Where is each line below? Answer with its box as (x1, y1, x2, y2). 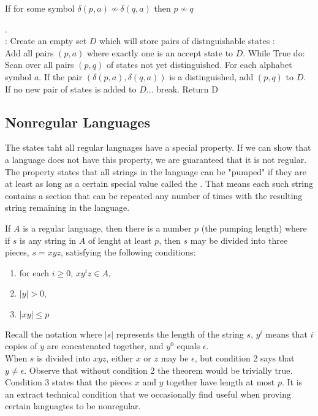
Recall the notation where (5, 327, 102, 340)
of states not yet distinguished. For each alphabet (106, 58, 292, 71)
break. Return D (156, 82, 218, 95)
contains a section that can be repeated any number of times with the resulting (5, 189, 303, 202)
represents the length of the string (116, 327, 244, 340)
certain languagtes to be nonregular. (5, 399, 141, 412)
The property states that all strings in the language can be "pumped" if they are (5, 165, 307, 178)
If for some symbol (5, 2, 75, 14)
